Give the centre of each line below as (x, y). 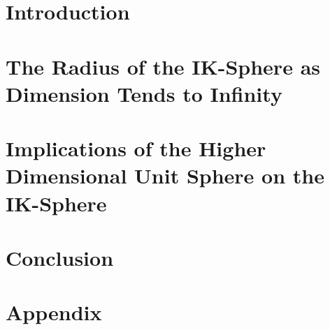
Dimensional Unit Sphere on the (165, 175)
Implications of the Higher (136, 148)
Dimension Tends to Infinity (144, 93)
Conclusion (60, 257)
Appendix (54, 312)
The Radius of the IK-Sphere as (163, 66)
